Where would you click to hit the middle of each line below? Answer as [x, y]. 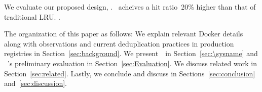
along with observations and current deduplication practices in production [119, 43]
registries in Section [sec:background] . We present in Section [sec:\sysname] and [131, 53]
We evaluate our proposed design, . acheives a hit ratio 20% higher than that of [130, 7]
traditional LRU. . [32, 16]
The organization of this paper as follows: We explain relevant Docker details [124, 34]
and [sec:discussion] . [36, 83]
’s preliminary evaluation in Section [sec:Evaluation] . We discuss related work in [132, 63]
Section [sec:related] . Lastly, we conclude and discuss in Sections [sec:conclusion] [130, 73]
